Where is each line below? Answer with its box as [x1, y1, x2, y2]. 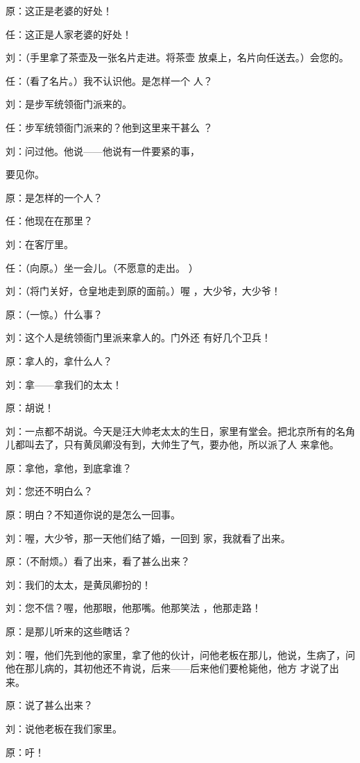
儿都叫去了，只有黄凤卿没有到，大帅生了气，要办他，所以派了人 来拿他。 [6, 437, 339, 452]
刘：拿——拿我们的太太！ [6, 377, 122, 391]
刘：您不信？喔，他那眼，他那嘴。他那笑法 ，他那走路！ [6, 600, 262, 615]
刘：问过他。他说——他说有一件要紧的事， [6, 143, 200, 158]
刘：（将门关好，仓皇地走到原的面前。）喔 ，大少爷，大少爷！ [6, 284, 281, 298]
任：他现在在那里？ [6, 213, 93, 228]
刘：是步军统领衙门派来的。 [6, 97, 132, 111]
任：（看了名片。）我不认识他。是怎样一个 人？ [6, 73, 213, 88]
